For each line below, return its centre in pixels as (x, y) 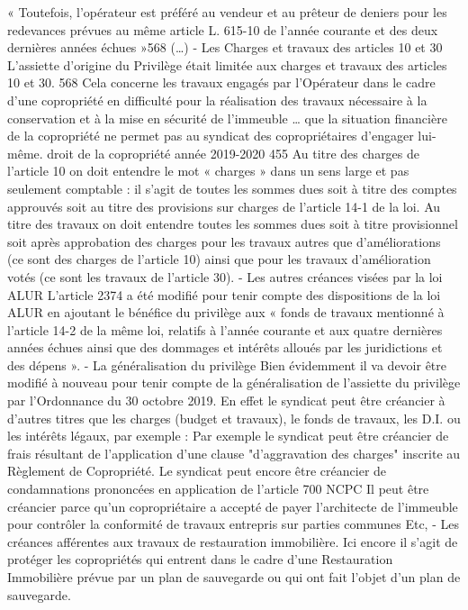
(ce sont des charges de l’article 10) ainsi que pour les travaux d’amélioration (219, 259)
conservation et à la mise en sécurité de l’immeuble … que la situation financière (227, 118)
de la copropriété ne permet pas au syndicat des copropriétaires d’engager (211, 136)
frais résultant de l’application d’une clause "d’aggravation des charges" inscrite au (234, 453)
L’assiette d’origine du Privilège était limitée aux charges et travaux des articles (227, 64)
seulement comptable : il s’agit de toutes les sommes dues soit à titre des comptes (232, 188)
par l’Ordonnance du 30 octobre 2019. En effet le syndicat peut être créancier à (226, 401)
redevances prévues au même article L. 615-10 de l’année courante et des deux (223, 29)
